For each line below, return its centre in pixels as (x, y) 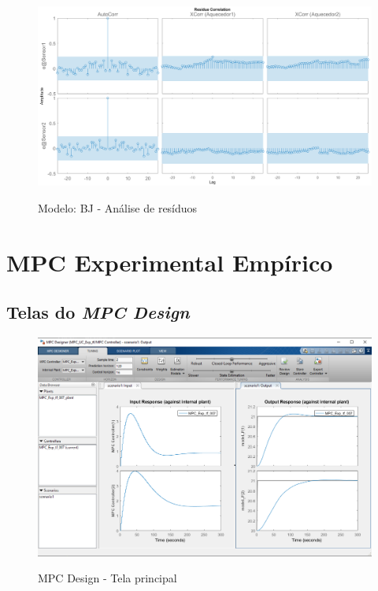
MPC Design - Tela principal (107, 578)
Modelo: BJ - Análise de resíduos (118, 207)
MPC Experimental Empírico (170, 262)
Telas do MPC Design (98, 312)
